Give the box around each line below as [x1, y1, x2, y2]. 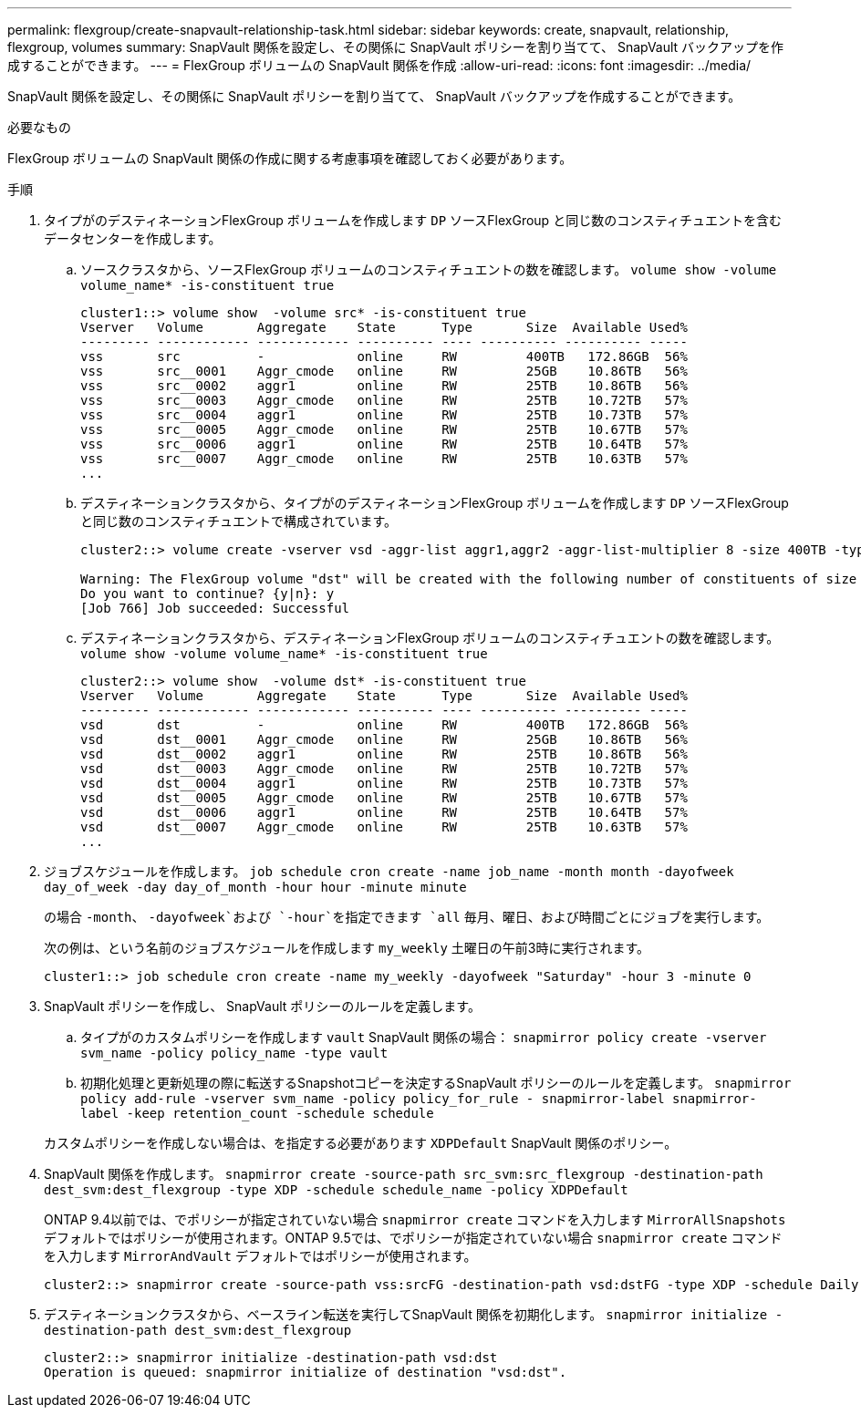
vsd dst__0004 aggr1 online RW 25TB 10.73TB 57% [80, 776, 688, 790]
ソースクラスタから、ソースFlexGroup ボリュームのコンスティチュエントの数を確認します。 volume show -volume [80, 262, 777, 277]
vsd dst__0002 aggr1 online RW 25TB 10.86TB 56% [80, 747, 688, 761]
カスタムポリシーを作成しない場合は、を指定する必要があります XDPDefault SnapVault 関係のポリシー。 [44, 1135, 678, 1151]
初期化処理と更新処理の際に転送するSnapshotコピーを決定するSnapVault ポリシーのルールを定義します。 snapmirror [80, 1075, 792, 1090]
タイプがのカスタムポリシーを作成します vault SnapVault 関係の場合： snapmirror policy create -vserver [80, 1029, 767, 1045]
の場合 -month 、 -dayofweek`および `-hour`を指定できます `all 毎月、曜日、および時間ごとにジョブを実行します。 [44, 909, 770, 924]
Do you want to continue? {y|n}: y [80, 586, 335, 601]
